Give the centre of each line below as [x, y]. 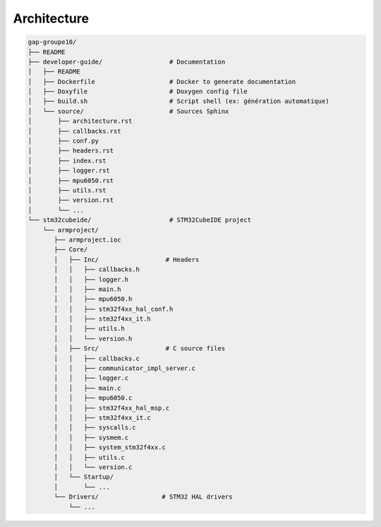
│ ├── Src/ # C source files [140, 349]
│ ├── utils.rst [67, 190]
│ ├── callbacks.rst [74, 131]
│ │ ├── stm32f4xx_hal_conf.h [114, 309]
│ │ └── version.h [93, 338]
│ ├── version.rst [71, 200]
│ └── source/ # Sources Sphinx [128, 111]
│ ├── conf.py [63, 141]
